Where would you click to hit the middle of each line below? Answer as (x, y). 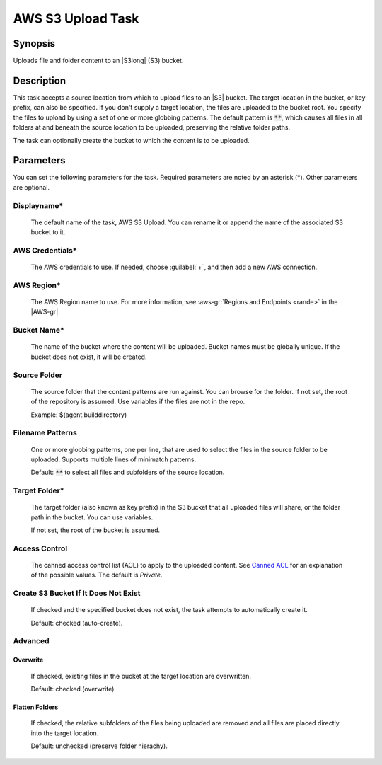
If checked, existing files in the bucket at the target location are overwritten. (141, 676)
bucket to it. (48, 232)
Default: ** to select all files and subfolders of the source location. (128, 472)
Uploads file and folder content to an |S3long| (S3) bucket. (98, 61)
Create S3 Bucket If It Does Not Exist (77, 593)
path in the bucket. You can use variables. (92, 517)
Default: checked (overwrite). (74, 689)
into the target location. (65, 733)
